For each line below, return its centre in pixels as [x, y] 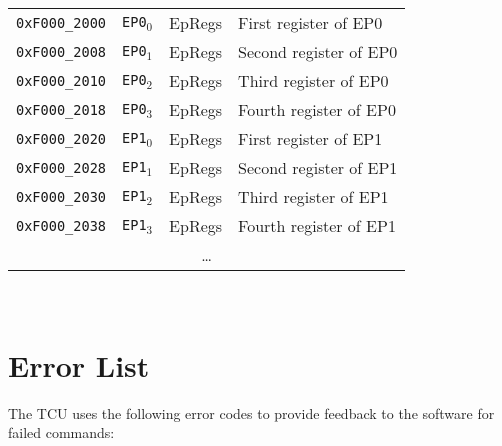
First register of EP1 [310, 138]
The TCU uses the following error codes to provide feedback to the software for [251, 412]
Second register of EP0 [318, 51]
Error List [79, 364]
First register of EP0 [310, 22]
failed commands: [61, 432]
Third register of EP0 [313, 80]
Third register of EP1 [313, 196]
